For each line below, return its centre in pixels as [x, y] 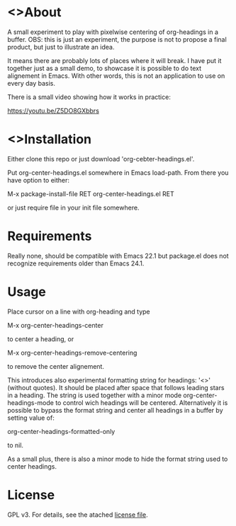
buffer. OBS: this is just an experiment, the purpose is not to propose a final [117, 39]
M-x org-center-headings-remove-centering [72, 353]
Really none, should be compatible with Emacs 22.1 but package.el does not [118, 256]
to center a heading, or [41, 339]
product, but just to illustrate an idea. [61, 47]
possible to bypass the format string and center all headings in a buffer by [115, 410]
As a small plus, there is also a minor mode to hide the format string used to [118, 459]
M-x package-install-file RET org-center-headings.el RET [91, 194]
